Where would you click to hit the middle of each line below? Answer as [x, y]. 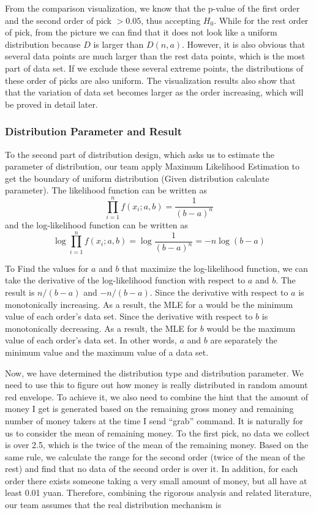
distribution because [43, 44]
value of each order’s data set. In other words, [91, 340]
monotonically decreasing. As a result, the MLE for [101, 328]
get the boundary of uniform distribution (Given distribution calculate [137, 178]
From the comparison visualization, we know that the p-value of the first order [152, 8]
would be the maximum [251, 328]
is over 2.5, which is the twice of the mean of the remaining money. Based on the [157, 445]
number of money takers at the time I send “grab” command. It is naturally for [154, 420]
